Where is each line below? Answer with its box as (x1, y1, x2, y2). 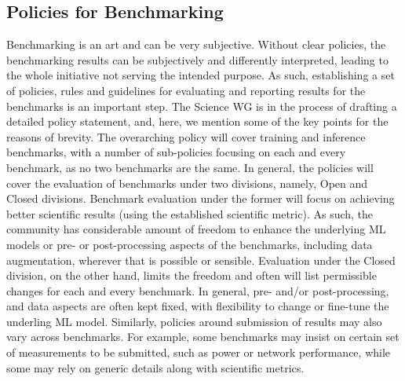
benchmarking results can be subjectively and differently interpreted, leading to (6, 51, 389, 68)
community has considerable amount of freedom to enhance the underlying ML (6, 221, 386, 237)
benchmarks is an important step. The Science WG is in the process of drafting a (6, 97, 397, 114)
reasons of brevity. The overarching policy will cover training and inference (6, 128, 366, 145)
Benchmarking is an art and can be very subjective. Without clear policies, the (6, 36, 386, 53)
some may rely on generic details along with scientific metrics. (6, 359, 305, 376)
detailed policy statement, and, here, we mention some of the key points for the (6, 113, 389, 130)
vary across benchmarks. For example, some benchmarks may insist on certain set (6, 328, 400, 345)
